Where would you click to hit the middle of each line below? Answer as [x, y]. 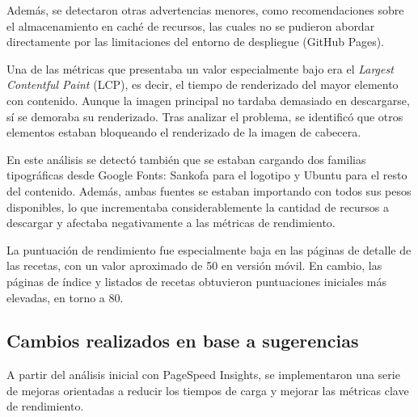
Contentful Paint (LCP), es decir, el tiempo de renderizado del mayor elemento [203, 84]
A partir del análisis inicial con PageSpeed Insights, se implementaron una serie [203, 375]
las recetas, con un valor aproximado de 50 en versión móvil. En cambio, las [194, 265]
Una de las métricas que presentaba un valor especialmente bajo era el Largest [200, 68]
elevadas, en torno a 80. [65, 297]
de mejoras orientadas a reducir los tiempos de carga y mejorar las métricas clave [208, 390]
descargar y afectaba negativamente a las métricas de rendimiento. [171, 223]
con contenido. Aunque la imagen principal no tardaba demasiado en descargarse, [208, 100]
